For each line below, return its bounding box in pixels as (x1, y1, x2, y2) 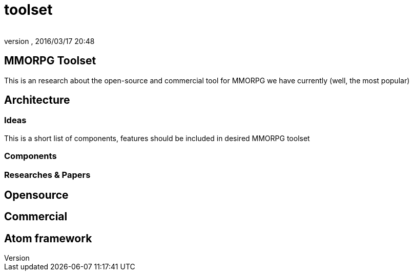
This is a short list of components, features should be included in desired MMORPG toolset (4, 133, 310, 143)
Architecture (4, 94, 70, 107)
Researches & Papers (4, 169, 91, 180)
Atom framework (4, 232, 92, 245)
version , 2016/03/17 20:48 (4, 36, 95, 45)
